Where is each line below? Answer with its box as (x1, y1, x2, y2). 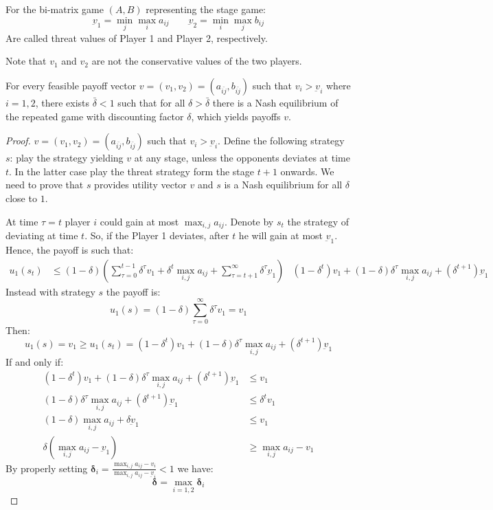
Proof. (5, 133, 31, 148)
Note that (5, 54, 47, 68)
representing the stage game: (146, 2, 266, 16)
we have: (177, 461, 214, 475)
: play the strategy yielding (10, 151, 124, 165)
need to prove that (5, 177, 84, 192)
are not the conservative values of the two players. (91, 54, 302, 68)
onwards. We (280, 164, 334, 178)
